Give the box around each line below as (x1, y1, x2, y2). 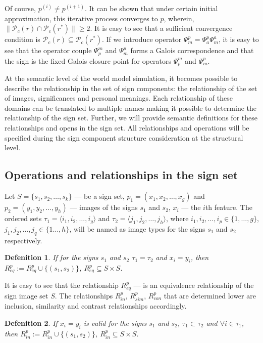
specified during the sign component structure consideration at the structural (5, 132, 243, 143)
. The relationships (55, 290, 113, 301)
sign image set (5, 290, 48, 301)
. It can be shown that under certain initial (84, 3, 218, 13)
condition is (5, 34, 40, 45)
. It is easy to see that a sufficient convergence (90, 23, 233, 33)
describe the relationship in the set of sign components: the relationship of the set (5, 82, 257, 93)
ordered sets (5, 213, 42, 224)
